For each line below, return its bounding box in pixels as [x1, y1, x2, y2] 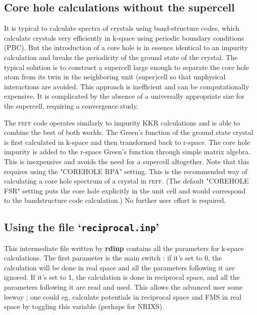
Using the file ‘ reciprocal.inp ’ [4, 219, 159, 235]
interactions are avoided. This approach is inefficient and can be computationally [4, 81, 250, 91]
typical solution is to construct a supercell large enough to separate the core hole [4, 62, 249, 72]
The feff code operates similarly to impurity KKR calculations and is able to [4, 117, 240, 127]
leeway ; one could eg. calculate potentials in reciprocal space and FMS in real [4, 291, 242, 302]
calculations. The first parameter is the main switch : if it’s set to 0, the [4, 252, 222, 263]
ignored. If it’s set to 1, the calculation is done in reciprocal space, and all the [4, 272, 240, 282]
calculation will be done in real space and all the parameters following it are [4, 262, 235, 272]
